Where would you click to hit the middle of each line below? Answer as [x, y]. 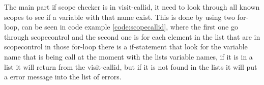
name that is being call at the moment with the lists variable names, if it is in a [128, 56]
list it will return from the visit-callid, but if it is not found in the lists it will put [131, 66]
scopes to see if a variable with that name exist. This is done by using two [120, 17]
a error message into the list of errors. [63, 77]
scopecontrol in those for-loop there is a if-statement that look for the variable [126, 47]
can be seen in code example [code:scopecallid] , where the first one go [130, 27]
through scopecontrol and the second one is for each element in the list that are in [132, 36]
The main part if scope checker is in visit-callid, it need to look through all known [132, 7]
